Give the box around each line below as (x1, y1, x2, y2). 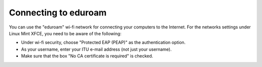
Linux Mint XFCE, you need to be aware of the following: (9, 30, 122, 36)
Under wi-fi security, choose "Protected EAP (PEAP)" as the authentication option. (21, 40, 186, 45)
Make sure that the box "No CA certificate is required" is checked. (21, 53, 153, 59)
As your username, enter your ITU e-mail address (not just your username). (21, 46, 172, 52)
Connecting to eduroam (9, 7, 107, 18)
